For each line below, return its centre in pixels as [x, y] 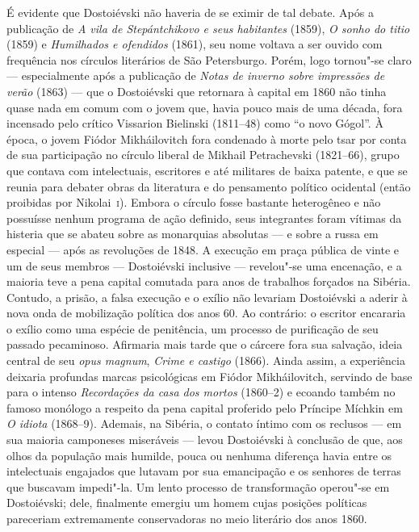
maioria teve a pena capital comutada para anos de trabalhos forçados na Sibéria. [209, 281]
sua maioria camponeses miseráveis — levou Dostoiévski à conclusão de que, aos [205, 440]
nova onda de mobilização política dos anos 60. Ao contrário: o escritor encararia [206, 313]
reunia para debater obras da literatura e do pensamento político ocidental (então [209, 186]
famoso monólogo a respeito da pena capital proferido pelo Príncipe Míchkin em [205, 407]
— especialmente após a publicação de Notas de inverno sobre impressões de [196, 75]
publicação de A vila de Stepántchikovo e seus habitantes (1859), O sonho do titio [208, 28]
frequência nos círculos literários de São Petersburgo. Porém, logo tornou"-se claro [209, 59]
